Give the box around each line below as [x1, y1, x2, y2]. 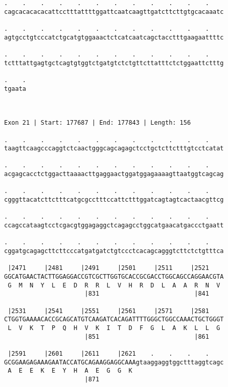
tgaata [4, 85, 26, 92]
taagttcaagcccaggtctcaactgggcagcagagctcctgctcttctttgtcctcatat [4, 145, 224, 152]
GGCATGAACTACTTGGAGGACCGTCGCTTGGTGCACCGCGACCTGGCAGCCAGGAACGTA [4, 273, 224, 280]
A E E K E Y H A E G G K [8, 367, 132, 375]
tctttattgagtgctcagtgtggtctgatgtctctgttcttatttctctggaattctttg [4, 59, 224, 67]
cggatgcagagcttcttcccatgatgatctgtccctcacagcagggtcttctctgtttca [4, 247, 224, 255]
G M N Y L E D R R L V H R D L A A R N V [8, 281, 220, 289]
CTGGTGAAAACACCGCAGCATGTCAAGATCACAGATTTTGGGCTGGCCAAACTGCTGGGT [4, 316, 224, 323]
